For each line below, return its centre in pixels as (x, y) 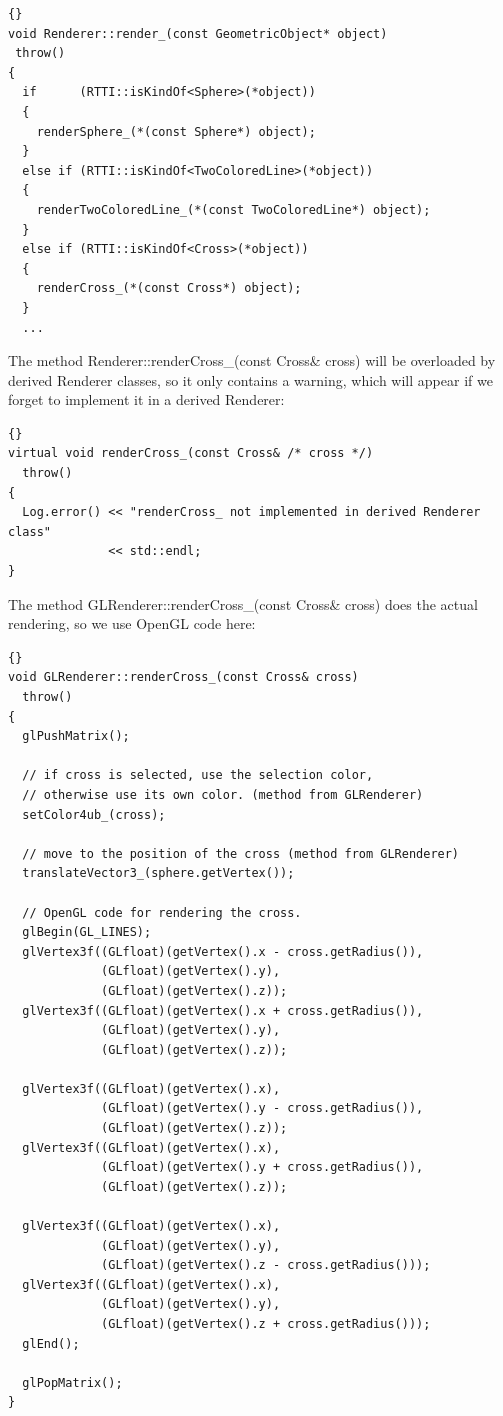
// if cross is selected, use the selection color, (198, 775)
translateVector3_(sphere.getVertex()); (158, 873)
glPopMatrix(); (72, 1382)
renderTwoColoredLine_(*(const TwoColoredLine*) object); (233, 209)
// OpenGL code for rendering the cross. (162, 912)
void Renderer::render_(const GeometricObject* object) (198, 33)
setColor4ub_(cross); (94, 814)
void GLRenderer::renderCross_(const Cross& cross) (183, 677)
